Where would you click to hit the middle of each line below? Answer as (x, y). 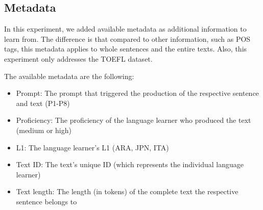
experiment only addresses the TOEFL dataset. (78, 58)
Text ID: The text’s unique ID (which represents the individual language (130, 164)
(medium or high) (44, 130)
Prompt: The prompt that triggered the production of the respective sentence (137, 93)
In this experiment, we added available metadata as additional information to (125, 29)
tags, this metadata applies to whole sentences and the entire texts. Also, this (126, 49)
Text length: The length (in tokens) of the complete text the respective (127, 191)
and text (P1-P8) (43, 103)
